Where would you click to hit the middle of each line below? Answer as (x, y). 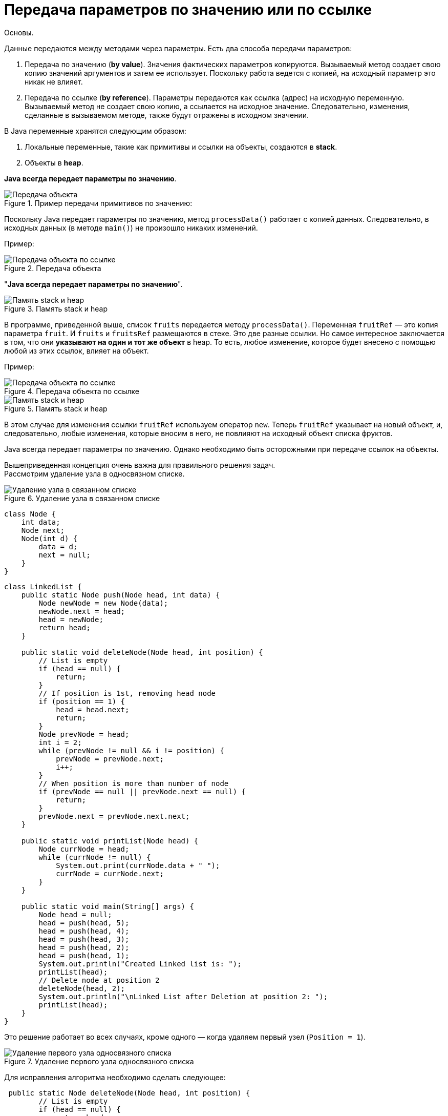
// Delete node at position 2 (99, 980)
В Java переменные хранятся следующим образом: (95, 131)
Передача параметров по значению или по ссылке (188, 10)
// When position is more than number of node (134, 783)
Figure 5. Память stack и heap (56, 408)
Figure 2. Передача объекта (53, 268)
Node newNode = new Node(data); (103, 603)
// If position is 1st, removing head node (127, 693)
